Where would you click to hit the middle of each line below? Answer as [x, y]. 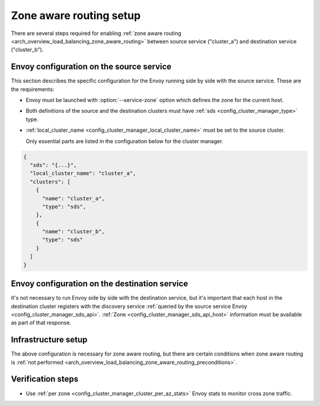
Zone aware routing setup [76, 15]
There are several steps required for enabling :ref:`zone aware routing [96, 33]
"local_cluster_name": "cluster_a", [83, 173]
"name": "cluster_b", [73, 232]
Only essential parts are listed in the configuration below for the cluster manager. [124, 141]
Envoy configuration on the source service [91, 67]
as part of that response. [41, 323]
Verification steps [45, 379]
